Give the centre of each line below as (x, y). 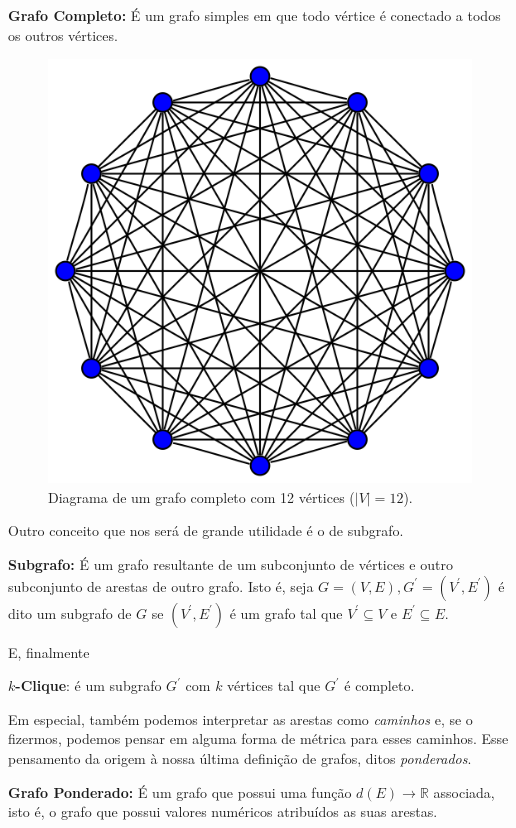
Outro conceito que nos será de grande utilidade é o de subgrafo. (206, 530)
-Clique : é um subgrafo (88, 685)
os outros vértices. (63, 34)
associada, (464, 791)
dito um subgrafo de (70, 612)
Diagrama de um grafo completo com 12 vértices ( (201, 496)
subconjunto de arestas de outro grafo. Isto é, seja (161, 585)
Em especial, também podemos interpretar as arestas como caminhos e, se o (240, 718)
